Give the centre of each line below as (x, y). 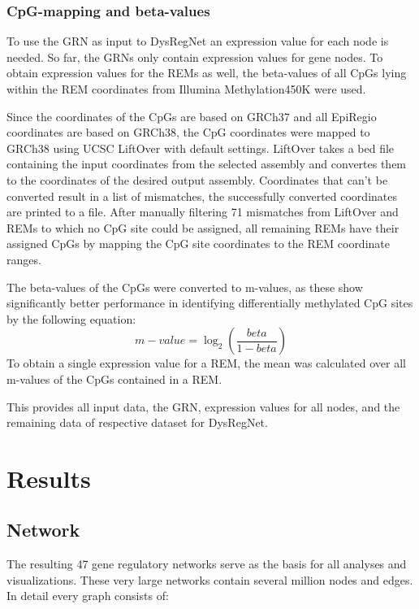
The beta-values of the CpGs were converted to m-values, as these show (185, 287)
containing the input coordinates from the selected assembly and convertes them (207, 164)
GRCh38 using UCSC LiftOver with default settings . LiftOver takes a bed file (201, 148)
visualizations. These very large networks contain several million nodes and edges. (210, 579)
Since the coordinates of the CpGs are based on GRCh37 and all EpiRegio (192, 116)
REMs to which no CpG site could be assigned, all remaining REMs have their (203, 227)
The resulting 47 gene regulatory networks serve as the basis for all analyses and (207, 564)
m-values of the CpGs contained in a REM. (114, 378)
